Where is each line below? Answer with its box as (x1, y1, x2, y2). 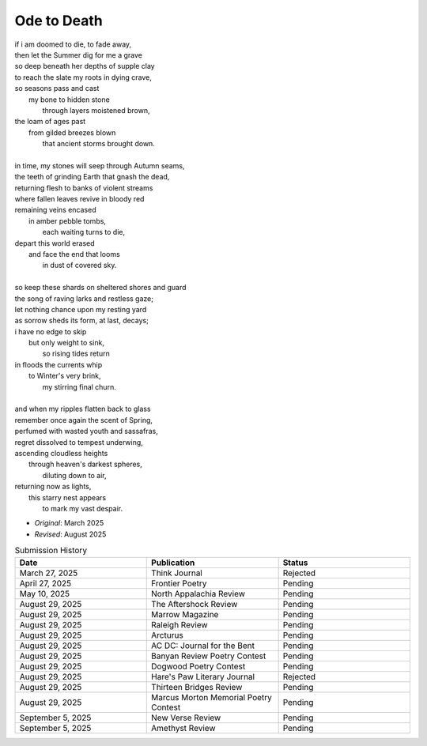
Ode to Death (14, 12, 103, 29)
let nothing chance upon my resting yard (14, 304, 147, 314)
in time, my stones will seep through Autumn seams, (14, 160, 185, 170)
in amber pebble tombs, (28, 216, 107, 225)
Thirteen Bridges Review (151, 681, 243, 692)
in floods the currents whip (14, 360, 103, 369)
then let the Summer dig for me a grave (14, 50, 142, 59)
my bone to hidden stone (28, 95, 110, 104)
